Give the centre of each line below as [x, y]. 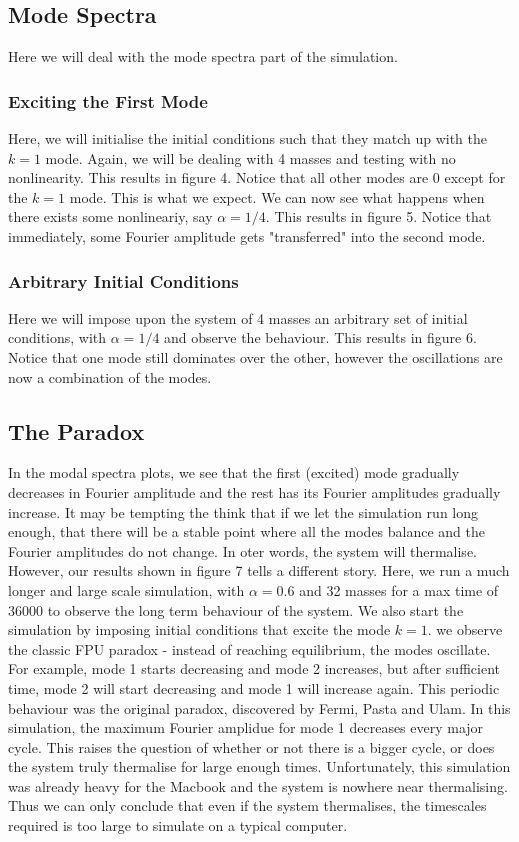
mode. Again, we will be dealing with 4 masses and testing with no [250, 157]
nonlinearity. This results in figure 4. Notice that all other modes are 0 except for [257, 177]
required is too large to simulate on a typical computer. [178, 825]
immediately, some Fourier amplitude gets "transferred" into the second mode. [247, 235]
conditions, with [57, 337]
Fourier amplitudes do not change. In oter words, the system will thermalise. [242, 550]
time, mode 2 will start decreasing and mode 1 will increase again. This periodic [254, 687]
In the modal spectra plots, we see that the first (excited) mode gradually [234, 472]
